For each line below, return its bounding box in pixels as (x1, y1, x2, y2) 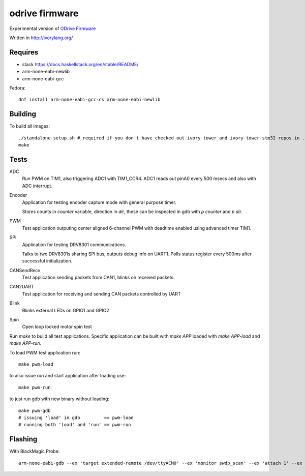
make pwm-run (18, 384, 51, 390)
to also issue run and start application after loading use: (9, 373, 126, 379)
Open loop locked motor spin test (22, 323, 93, 330)
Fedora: (9, 85, 26, 91)
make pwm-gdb (18, 407, 51, 413)
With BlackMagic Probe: (9, 448, 60, 455)
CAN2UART (9, 284, 34, 290)
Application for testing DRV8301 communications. (22, 242, 127, 248)
